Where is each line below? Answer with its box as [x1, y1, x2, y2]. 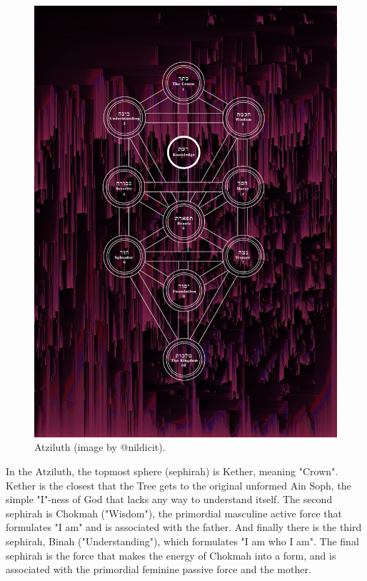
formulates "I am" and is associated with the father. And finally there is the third [6, 520, 362, 535]
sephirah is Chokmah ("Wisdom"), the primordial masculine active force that [6, 505, 343, 520]
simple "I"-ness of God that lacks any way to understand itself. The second [6, 492, 333, 507]
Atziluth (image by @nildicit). [34, 440, 166, 455]
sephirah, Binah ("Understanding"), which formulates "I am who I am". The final [6, 534, 359, 549]
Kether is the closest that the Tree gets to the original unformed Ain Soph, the [6, 477, 351, 492]
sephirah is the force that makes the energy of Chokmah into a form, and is [6, 547, 336, 562]
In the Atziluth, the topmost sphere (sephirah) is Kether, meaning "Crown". [6, 464, 338, 479]
